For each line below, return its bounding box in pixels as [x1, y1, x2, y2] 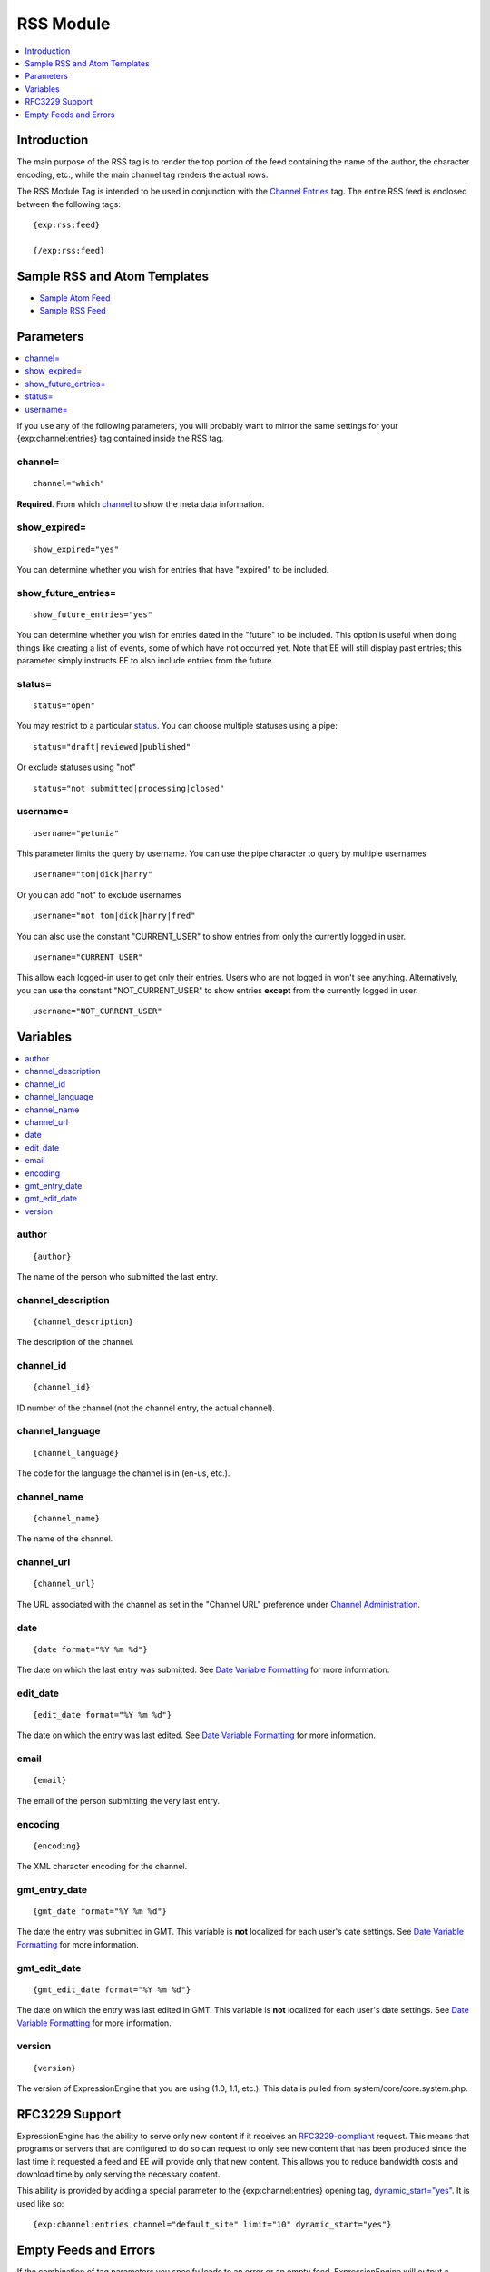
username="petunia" [33, 828, 120, 838]
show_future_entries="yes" [33, 609, 153, 620]
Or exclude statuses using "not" [16, 762, 136, 772]
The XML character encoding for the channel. [16, 1861, 188, 1872]
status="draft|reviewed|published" [33, 742, 191, 752]
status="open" [33, 701, 95, 711]
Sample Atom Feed [39, 292, 111, 304]
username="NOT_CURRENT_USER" [33, 1006, 162, 1017]
